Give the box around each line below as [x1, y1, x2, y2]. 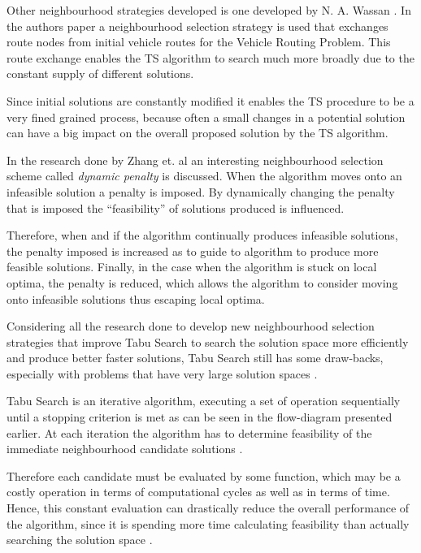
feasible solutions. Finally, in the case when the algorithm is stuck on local [7, 258, 377, 275]
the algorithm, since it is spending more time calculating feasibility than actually [7, 515, 410, 532]
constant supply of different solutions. [7, 65, 194, 82]
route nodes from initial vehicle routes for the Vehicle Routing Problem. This [7, 33, 391, 50]
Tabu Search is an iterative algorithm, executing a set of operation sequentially [7, 392, 401, 409]
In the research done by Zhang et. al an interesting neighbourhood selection [7, 151, 384, 168]
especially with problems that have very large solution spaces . [7, 365, 318, 382]
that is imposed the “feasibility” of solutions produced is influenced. [7, 199, 345, 216]
